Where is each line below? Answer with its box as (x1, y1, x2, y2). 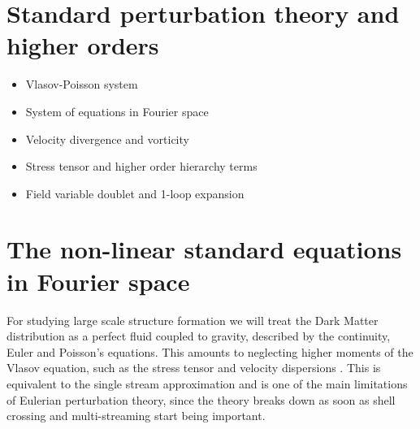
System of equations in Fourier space (25, 102, 209, 119)
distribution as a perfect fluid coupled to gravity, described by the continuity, (6, 327, 391, 344)
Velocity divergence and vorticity (25, 130, 189, 147)
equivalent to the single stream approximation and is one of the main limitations (6, 375, 408, 392)
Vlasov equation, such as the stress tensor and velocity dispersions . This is (6, 359, 381, 376)
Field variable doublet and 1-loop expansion (25, 184, 245, 201)
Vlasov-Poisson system (25, 76, 138, 93)
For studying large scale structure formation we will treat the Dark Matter (6, 311, 379, 328)
